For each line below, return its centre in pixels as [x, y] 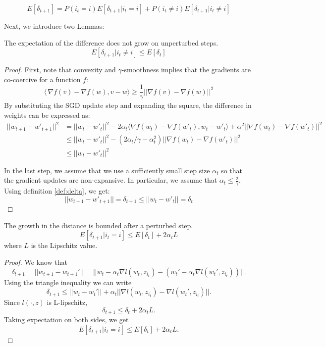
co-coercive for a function [42, 79]
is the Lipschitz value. [64, 245]
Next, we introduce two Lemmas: [54, 26]
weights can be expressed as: [47, 115]
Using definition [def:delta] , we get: [57, 191]
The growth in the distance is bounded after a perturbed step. [99, 225]
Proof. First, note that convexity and [60, 70]
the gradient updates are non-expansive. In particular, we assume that [111, 180]
